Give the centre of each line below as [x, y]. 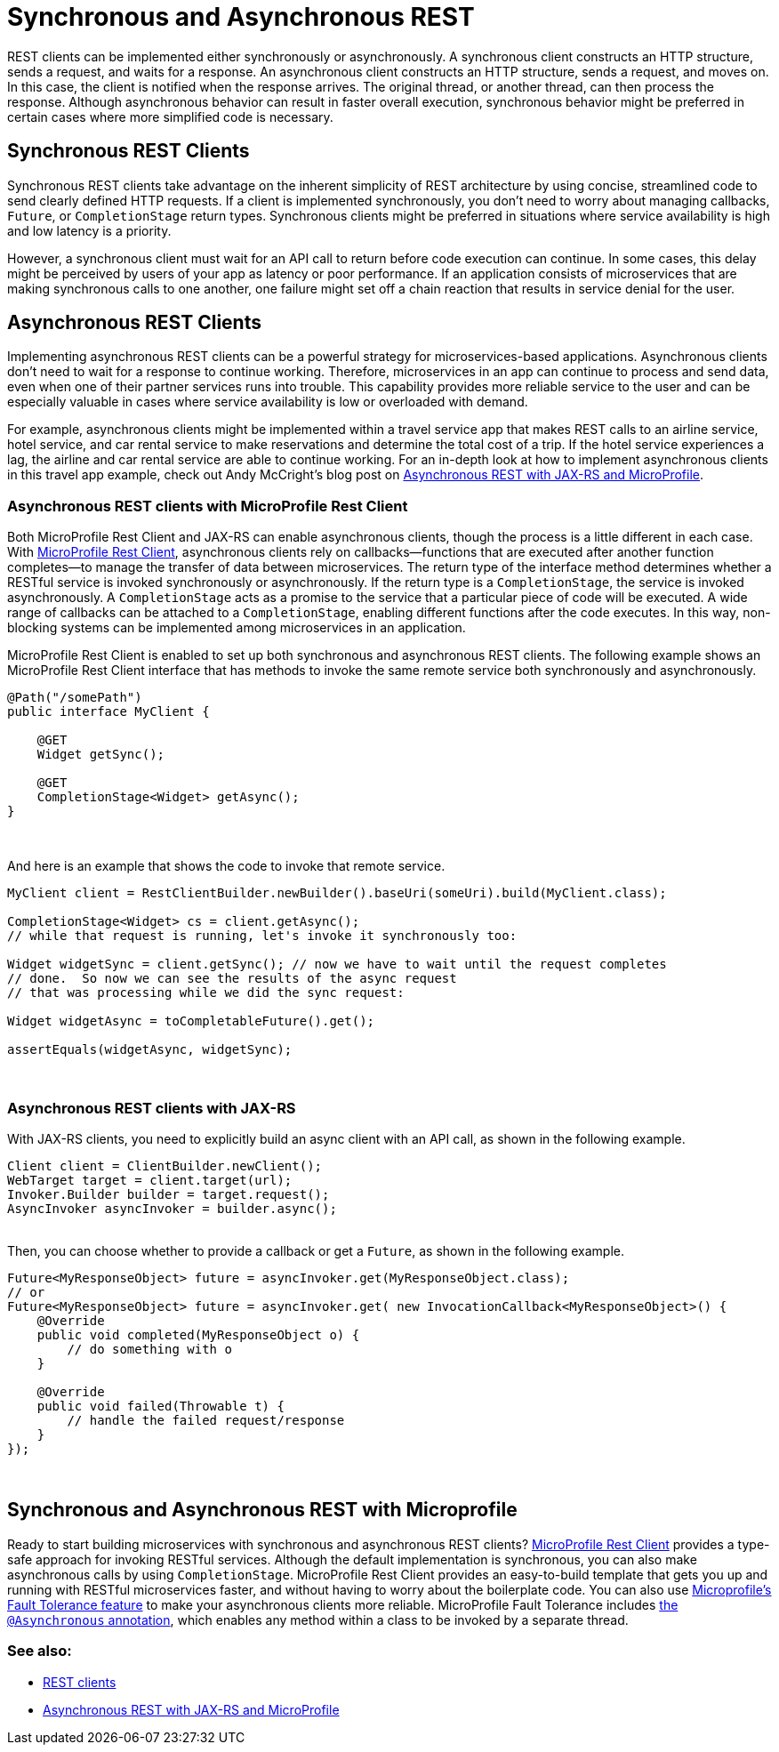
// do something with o [149, 1349]
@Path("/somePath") [75, 698]
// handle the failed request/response [206, 1420]
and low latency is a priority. [89, 230]
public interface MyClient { [108, 712]
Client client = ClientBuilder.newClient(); [165, 1165]
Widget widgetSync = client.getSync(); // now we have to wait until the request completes [337, 964]
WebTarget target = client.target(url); [150, 1180]
